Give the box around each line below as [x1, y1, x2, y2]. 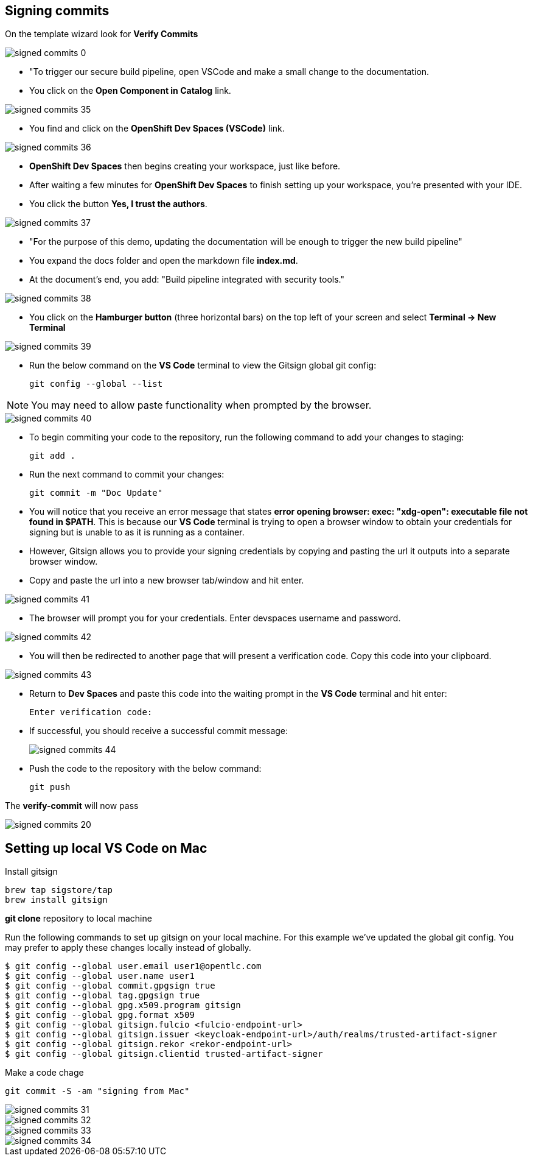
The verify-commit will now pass [5, 800, 139, 811]
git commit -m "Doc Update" [29, 488, 163, 498]
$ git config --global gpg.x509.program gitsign [5, 1000, 241, 1011]
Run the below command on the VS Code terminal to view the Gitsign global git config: [29, 360, 377, 371]
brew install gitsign [5, 895, 108, 905]
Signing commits [5, 3, 110, 18]
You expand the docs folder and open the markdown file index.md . [29, 255, 298, 266]
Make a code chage [5, 1067, 84, 1078]
